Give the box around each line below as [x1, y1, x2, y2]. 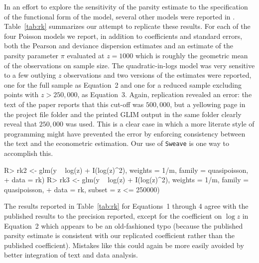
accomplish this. [4, 147, 53, 158]
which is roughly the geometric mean [135, 50, 248, 60]
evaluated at [67, 50, 105, 60]
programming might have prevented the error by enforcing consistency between [4, 128, 246, 138]
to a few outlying [4, 70, 56, 80]
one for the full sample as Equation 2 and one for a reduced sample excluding [4, 79, 242, 90]
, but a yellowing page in [170, 99, 246, 109]
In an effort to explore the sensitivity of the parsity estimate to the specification [4, 1, 248, 11]
